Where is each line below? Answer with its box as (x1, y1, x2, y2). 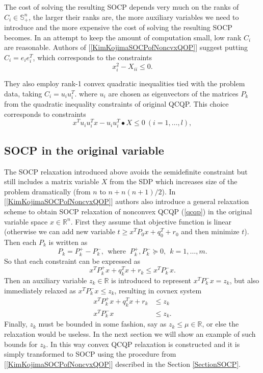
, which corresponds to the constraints (33, 52, 152, 62)
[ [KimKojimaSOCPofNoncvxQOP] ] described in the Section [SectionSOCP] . (4, 358, 241, 369)
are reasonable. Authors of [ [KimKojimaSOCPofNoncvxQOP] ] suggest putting (4, 42, 248, 53)
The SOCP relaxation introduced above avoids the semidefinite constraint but (4, 166, 248, 177)
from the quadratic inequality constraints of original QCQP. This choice (4, 98, 229, 109)
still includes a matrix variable (4, 176, 99, 187)
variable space (4, 216, 48, 227)
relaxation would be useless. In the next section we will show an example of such (4, 328, 256, 339)
